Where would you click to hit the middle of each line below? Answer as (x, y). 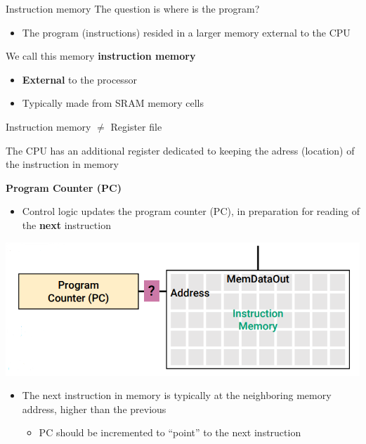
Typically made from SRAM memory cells (113, 103)
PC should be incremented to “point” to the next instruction (170, 432)
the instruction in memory (62, 164)
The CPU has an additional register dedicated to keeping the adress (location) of (180, 150)
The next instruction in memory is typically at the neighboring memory (177, 395)
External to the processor (79, 79)
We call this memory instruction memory (101, 56)
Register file (136, 126)
